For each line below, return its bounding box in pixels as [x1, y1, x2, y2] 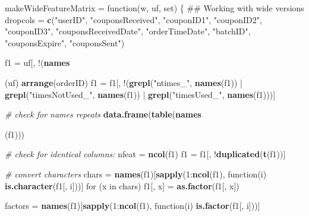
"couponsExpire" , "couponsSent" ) [5, 36, 125, 49]
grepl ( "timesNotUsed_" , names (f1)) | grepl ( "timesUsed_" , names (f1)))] [5, 88, 276, 100]
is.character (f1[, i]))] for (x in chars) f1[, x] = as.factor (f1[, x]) [5, 179, 239, 192]
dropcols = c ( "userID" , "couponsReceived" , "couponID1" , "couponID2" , [5, 13, 262, 26]
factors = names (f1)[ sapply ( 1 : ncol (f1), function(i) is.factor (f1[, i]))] [5, 199, 260, 212]
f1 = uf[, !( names [5, 56, 70, 69]
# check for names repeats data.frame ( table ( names [5, 108, 201, 120]
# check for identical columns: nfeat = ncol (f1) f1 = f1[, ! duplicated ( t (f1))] [5, 148, 286, 160]
